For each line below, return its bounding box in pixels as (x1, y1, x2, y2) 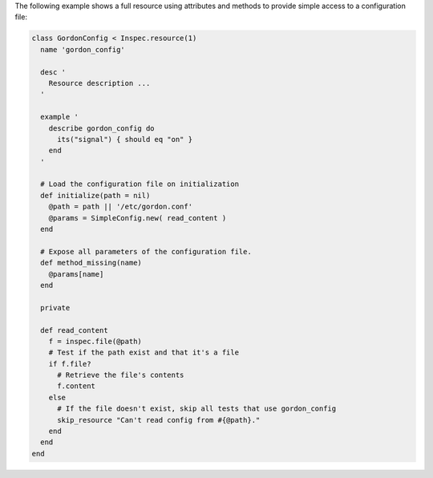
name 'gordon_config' (40, 45, 126, 54)
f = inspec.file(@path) (48, 337, 142, 346)
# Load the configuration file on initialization (40, 180, 240, 188)
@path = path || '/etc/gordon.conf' (48, 202, 192, 212)
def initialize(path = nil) (40, 191, 151, 200)
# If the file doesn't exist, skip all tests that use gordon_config (57, 404, 337, 413)
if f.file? (48, 359, 91, 368)
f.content (57, 382, 96, 391)
